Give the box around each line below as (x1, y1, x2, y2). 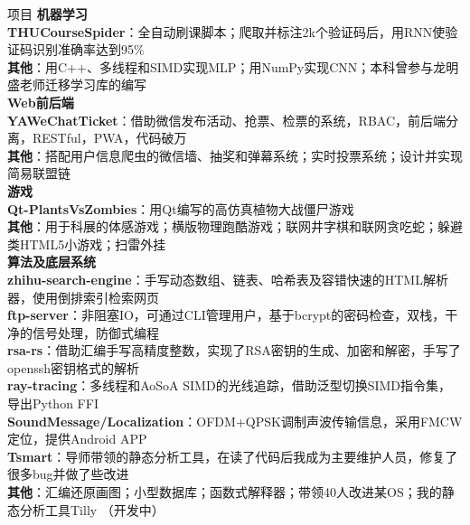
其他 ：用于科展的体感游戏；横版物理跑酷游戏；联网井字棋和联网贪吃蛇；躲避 (7, 217, 463, 236)
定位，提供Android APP (7, 429, 147, 448)
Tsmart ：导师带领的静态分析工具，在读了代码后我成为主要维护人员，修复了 (7, 446, 458, 465)
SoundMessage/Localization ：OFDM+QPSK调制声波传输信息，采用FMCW (7, 411, 463, 430)
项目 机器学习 (7, 5, 88, 23)
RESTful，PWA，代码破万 (32, 128, 187, 147)
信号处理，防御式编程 (32, 323, 159, 342)
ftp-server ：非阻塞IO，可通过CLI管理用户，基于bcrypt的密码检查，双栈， (7, 305, 446, 324)
